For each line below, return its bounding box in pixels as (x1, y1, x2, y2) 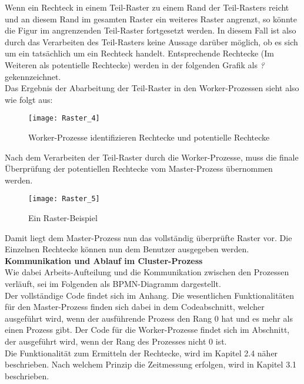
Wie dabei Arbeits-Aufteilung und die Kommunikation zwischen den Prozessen (5, 266, 289, 278)
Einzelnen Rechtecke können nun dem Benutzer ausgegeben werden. (5, 243, 249, 255)
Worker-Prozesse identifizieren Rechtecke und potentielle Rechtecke (28, 131, 270, 143)
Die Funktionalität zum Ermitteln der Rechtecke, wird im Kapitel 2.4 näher (5, 346, 278, 359)
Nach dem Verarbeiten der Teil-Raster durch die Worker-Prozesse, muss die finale (5, 151, 299, 163)
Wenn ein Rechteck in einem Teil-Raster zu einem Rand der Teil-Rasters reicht (5, 1, 289, 13)
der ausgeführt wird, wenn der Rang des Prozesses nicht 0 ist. (5, 335, 227, 347)
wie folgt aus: (5, 93, 53, 105)
